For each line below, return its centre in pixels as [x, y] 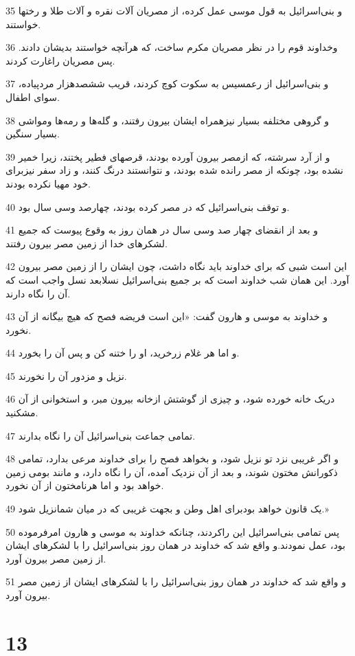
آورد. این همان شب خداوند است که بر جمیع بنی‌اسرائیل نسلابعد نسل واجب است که [177, 279]
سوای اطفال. [33, 97]
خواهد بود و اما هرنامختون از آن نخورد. [85, 485]
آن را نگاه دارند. [38, 293]
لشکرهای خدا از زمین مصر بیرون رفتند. [87, 243]
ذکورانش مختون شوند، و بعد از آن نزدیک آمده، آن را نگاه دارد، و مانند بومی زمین [172, 472]
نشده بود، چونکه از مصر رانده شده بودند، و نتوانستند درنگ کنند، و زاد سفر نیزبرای [174, 170]
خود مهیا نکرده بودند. [48, 183]
